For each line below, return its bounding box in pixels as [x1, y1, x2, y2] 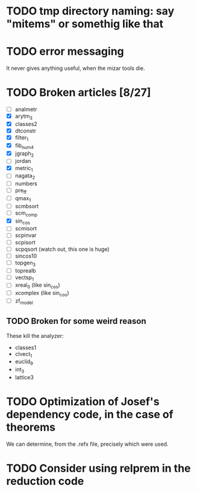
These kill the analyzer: [6, 332, 64, 339]
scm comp [14, 209, 38, 218]
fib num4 [14, 142, 34, 150]
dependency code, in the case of [6, 408, 174, 422]
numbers [14, 180, 37, 188]
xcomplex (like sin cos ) [14, 290, 69, 298]
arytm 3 [14, 113, 33, 121]
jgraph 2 [14, 150, 34, 158]
